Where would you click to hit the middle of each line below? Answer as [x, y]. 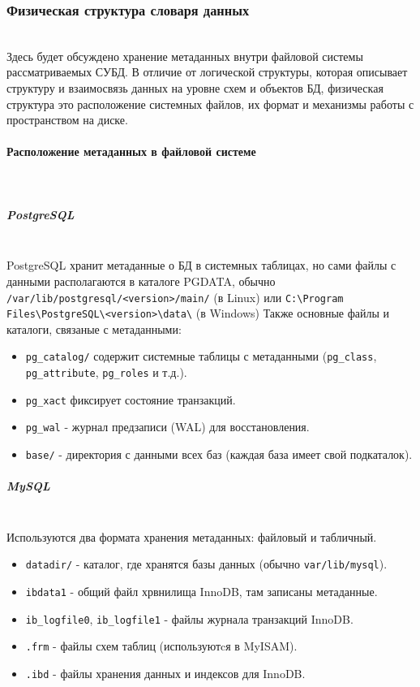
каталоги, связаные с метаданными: [94, 328]
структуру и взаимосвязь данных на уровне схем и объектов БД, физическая [195, 88]
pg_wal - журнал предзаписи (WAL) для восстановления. [167, 427]
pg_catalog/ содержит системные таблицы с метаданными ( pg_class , [201, 356]
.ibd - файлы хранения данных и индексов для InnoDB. [165, 674]
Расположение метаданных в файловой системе [131, 151]
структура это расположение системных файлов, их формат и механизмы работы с [210, 104]
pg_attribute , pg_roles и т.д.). [106, 372]
